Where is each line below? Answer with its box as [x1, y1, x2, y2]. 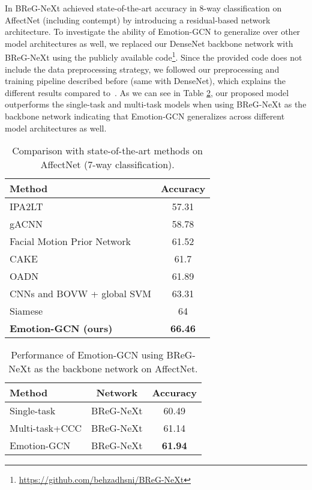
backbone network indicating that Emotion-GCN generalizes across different [5, 110, 285, 122]
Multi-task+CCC [10, 421, 82, 435]
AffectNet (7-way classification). [40, 157, 175, 172]
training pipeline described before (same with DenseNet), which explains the [5, 74, 286, 87]
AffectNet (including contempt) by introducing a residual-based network [5, 13, 271, 26]
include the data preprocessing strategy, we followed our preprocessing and [5, 62, 280, 75]
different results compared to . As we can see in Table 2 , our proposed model [5, 86, 289, 98]
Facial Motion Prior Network [10, 234, 131, 249]
